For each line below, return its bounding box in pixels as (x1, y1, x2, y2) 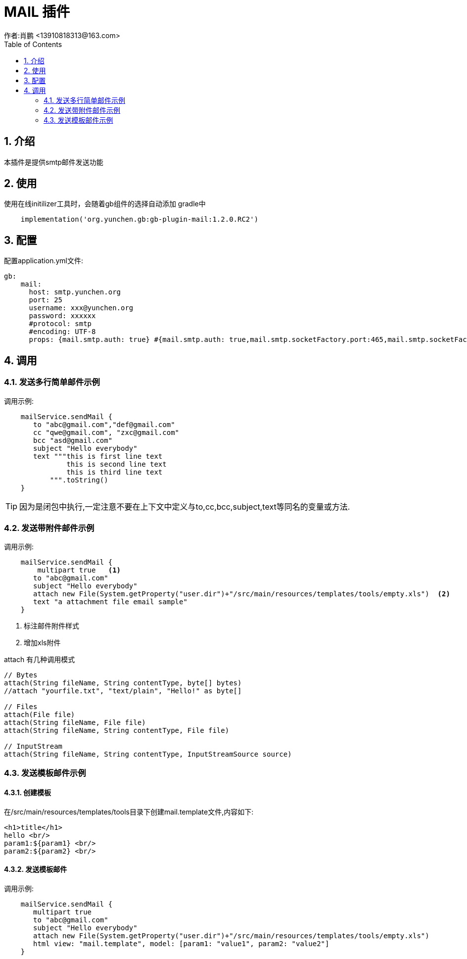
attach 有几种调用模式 (4, 655, 75, 664)
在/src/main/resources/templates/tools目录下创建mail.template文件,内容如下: (4, 807, 254, 816)
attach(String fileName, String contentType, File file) (4, 726, 230, 735)
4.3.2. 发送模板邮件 (4, 865, 67, 874)
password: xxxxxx (29, 312, 96, 320)
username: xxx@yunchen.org (29, 304, 134, 312)
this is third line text (66, 468, 163, 476)
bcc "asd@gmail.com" (33, 436, 113, 444)
